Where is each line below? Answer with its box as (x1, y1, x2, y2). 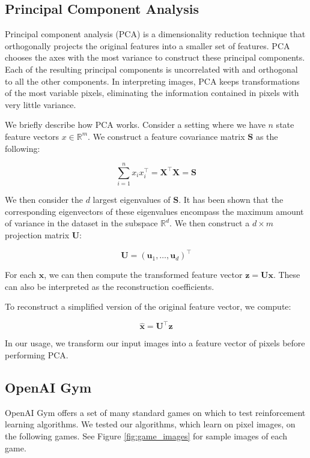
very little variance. (5, 98, 76, 110)
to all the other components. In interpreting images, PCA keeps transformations (5, 74, 300, 87)
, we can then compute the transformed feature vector (44, 268, 243, 281)
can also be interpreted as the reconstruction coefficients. (5, 280, 214, 292)
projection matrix (5, 229, 70, 241)
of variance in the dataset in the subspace (5, 217, 158, 229)
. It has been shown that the (178, 193, 284, 206)
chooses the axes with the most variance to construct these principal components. (5, 51, 305, 64)
